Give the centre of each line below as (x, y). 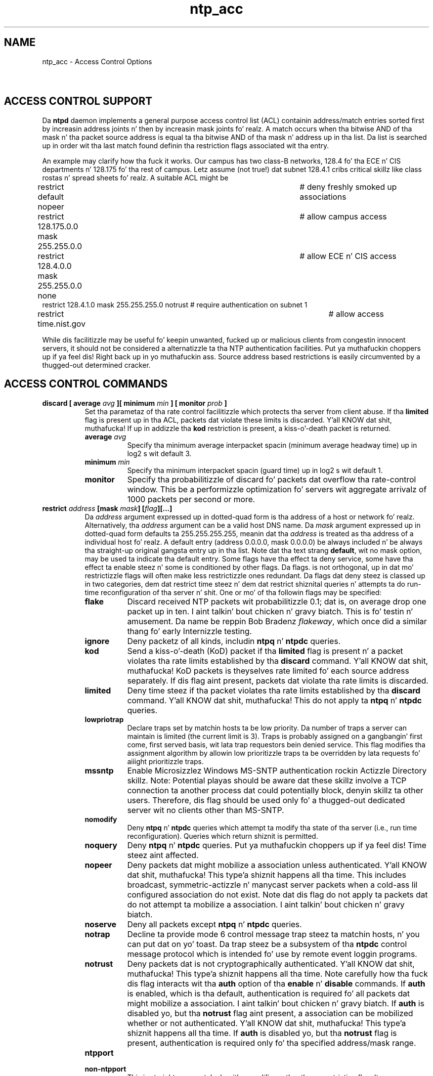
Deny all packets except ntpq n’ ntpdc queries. (215, 924)
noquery (101, 845)
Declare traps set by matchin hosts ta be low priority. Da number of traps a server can (267, 728)
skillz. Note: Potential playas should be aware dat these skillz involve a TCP (267, 780)
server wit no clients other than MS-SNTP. (206, 810)
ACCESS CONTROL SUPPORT (78, 101)
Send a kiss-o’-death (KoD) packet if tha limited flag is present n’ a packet (265, 651)
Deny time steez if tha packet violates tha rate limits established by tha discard (274, 690)
